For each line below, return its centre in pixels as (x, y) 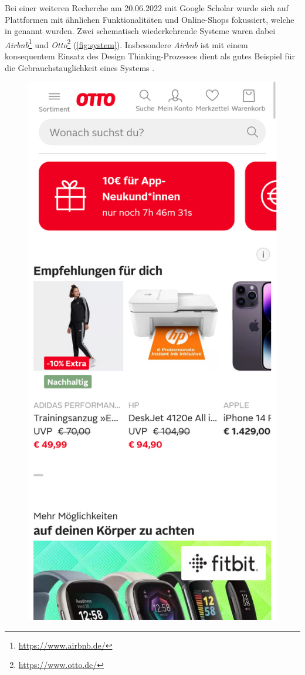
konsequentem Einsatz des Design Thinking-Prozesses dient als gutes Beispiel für (150, 56)
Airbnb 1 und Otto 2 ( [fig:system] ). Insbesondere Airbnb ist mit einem (126, 43)
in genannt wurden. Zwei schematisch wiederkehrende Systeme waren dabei (140, 31)
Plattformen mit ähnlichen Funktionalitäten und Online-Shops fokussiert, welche (150, 19)
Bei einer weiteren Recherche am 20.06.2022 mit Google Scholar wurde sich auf (147, 8)
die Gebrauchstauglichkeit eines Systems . (80, 67)
